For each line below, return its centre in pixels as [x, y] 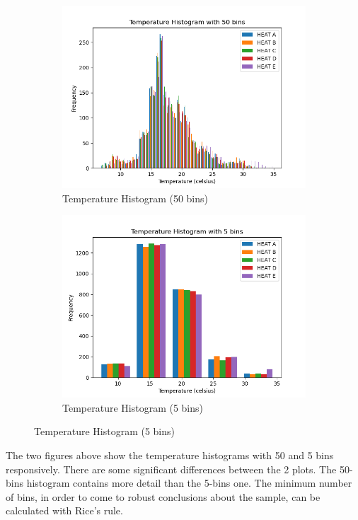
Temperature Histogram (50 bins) [135, 198]
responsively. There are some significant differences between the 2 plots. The [171, 469]
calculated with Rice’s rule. [64, 510]
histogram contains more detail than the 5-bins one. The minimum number [189, 483]
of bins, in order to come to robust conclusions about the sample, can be [163, 496]
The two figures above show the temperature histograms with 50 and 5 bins [170, 455]
